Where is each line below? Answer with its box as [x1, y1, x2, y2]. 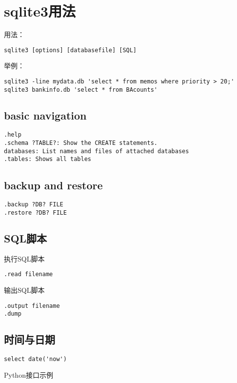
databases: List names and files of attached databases [4, 147, 189, 155]
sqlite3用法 [4, 1, 76, 21]
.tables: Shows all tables [4, 156, 91, 163]
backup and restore [4, 177, 103, 192]
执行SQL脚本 [4, 253, 45, 263]
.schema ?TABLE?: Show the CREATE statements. [4, 140, 158, 147]
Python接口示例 [4, 369, 53, 380]
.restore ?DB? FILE [4, 209, 67, 216]
